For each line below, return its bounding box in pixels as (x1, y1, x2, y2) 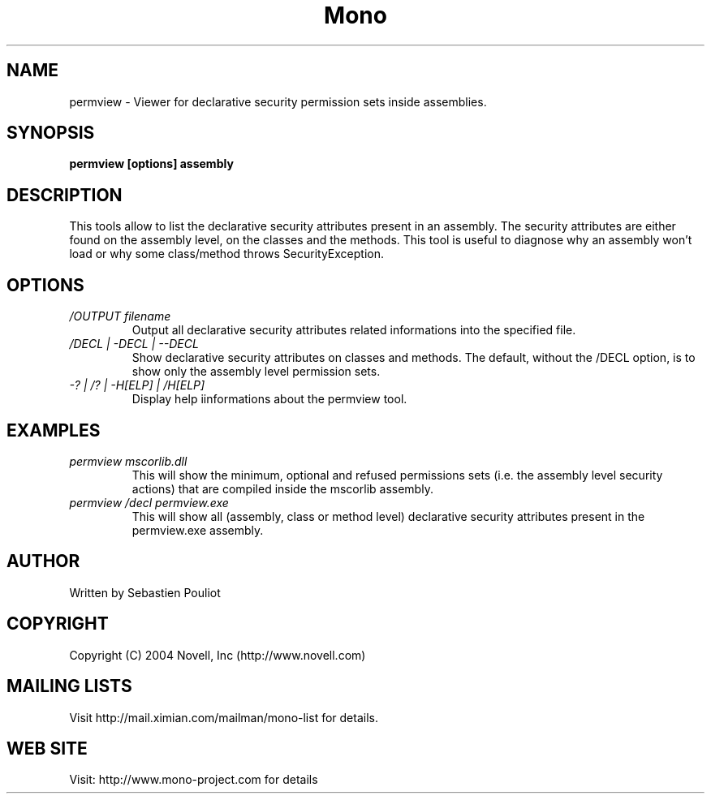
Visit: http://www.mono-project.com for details (69, 772, 318, 787)
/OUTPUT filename (69, 309, 171, 324)
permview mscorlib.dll (69, 454, 187, 468)
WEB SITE (6, 738, 88, 759)
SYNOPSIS (6, 123, 95, 144)
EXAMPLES (6, 419, 101, 441)
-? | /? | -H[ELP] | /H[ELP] (69, 378, 205, 393)
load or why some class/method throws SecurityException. (69, 247, 385, 261)
